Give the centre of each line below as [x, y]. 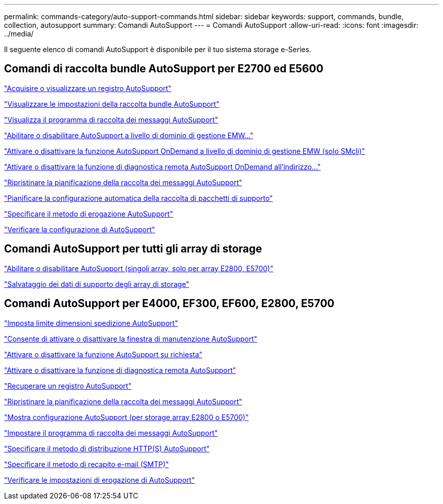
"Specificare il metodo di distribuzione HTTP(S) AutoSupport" [107, 448]
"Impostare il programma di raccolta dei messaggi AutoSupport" [111, 433]
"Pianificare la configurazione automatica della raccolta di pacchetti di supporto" [139, 198]
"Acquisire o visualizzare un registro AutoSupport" [88, 88]
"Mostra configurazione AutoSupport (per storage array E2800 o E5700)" [126, 417]
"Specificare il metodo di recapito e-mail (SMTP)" [86, 464]
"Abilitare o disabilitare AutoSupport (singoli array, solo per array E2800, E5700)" [139, 268]
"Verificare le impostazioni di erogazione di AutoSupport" [100, 480]
